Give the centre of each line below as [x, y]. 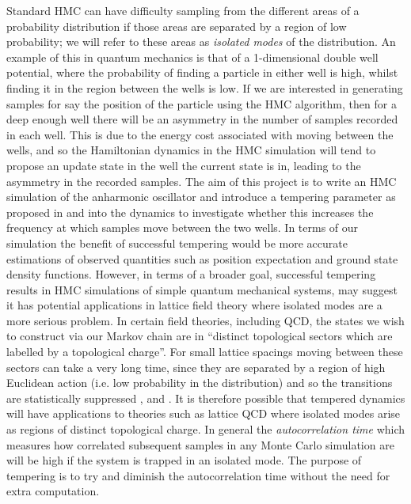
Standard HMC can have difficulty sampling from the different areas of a [183, 10]
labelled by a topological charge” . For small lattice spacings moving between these [205, 352]
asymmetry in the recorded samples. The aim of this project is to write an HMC [202, 181]
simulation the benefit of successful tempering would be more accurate [177, 243]
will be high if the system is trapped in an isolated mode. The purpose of [184, 460]
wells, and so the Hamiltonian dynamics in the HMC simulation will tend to [191, 150]
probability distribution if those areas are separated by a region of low [177, 26]
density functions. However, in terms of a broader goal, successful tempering [191, 274]
